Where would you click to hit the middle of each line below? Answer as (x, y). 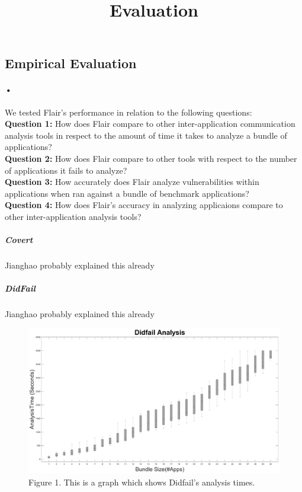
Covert (19, 240)
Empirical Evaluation (71, 63)
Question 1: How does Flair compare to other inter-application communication (150, 124)
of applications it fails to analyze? (66, 170)
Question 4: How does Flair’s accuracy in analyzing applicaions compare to (144, 205)
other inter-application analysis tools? (73, 216)
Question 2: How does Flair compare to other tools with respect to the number (151, 158)
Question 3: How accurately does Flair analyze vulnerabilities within (132, 182)
